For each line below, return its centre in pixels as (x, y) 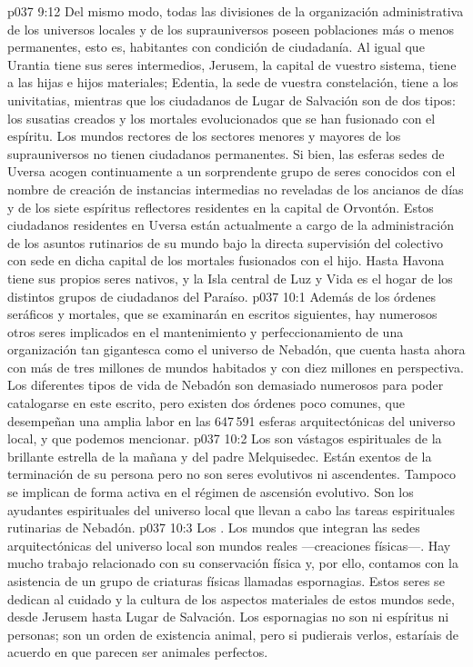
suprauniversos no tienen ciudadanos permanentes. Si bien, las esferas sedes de (226, 153)
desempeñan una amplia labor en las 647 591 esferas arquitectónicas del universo (231, 420)
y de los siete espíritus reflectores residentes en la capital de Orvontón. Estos (221, 207)
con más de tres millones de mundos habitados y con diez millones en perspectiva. (236, 367)
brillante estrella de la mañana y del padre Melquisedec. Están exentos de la (220, 456)
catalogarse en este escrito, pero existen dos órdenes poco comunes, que (206, 403)
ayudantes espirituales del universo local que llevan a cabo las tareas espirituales (231, 509)
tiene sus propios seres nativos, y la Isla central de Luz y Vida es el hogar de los (230, 278)
